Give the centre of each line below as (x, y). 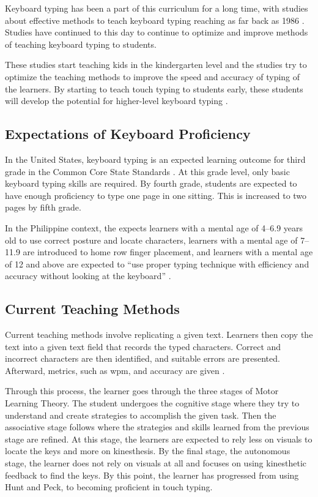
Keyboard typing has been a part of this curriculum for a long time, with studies (157, 8)
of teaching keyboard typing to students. (81, 44)
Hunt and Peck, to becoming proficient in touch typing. (109, 487)
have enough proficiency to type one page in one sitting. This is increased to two (156, 195)
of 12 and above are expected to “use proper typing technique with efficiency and (157, 263)
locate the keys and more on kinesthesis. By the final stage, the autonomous (148, 451)
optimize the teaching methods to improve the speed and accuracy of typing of (153, 76)
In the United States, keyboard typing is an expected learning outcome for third (155, 159)
